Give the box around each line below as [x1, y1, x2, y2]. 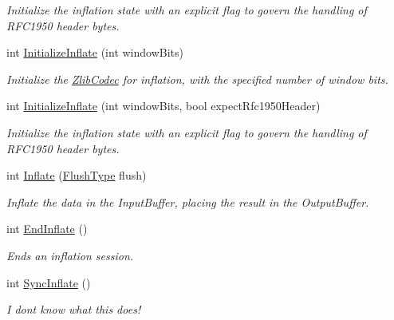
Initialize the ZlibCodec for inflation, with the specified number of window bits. [6, 70, 388, 87]
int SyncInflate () [6, 274, 91, 290]
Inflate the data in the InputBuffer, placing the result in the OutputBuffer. [6, 193, 369, 210]
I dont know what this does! [6, 301, 141, 318]
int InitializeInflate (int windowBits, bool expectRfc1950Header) [6, 97, 321, 114]
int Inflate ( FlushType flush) [6, 167, 147, 184]
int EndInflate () [6, 220, 88, 237]
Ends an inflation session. [6, 247, 134, 263]
